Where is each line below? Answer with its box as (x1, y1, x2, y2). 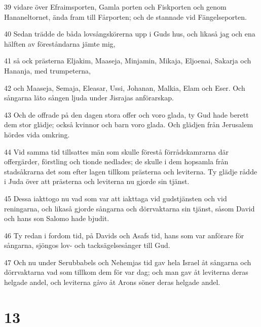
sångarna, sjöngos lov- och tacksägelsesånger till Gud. (4, 240, 170, 250)
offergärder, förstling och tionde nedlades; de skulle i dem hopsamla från (4, 156, 229, 167)
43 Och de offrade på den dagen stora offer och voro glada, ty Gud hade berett (4, 109, 249, 120)
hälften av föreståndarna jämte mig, (4, 38, 116, 49)
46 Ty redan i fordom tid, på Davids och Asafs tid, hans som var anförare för (4, 230, 244, 240)
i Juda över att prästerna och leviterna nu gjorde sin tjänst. (4, 176, 190, 187)
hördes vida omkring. (4, 129, 70, 139)
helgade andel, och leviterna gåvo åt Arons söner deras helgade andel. (4, 277, 220, 287)
